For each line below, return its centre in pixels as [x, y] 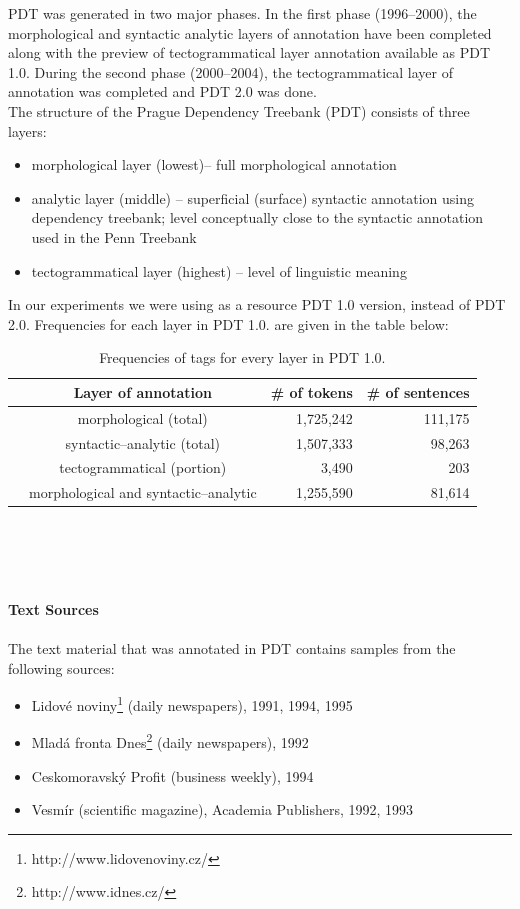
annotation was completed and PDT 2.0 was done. [162, 91]
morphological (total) [142, 417]
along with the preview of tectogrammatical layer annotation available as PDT [249, 52]
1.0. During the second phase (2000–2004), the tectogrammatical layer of [230, 71]
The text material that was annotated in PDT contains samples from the [232, 647]
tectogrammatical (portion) [143, 467]
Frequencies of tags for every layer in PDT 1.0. [242, 357]
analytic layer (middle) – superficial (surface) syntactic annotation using [253, 197]
